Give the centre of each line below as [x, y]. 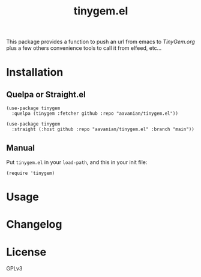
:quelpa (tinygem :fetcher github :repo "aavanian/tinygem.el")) [95, 114]
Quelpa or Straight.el [46, 94]
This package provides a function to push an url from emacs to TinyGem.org [100, 42]
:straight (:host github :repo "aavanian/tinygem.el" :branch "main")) [103, 129]
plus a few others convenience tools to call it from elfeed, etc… [84, 48]
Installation [35, 72]
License [26, 252]
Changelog [34, 224]
